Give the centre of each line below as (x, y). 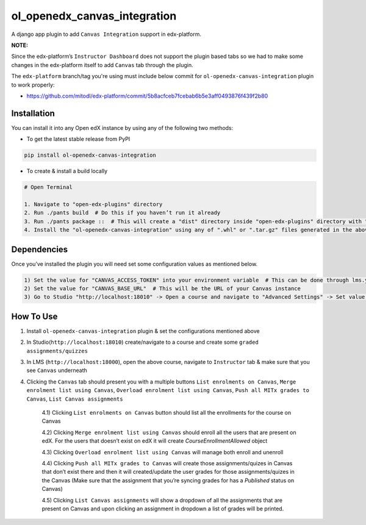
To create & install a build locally (67, 171)
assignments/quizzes (57, 351)
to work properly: (33, 85)
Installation (33, 113)
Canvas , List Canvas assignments (75, 399)
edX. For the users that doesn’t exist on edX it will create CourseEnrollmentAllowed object (155, 441)
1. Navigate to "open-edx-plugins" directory (93, 204)
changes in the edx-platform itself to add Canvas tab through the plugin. (102, 65)
